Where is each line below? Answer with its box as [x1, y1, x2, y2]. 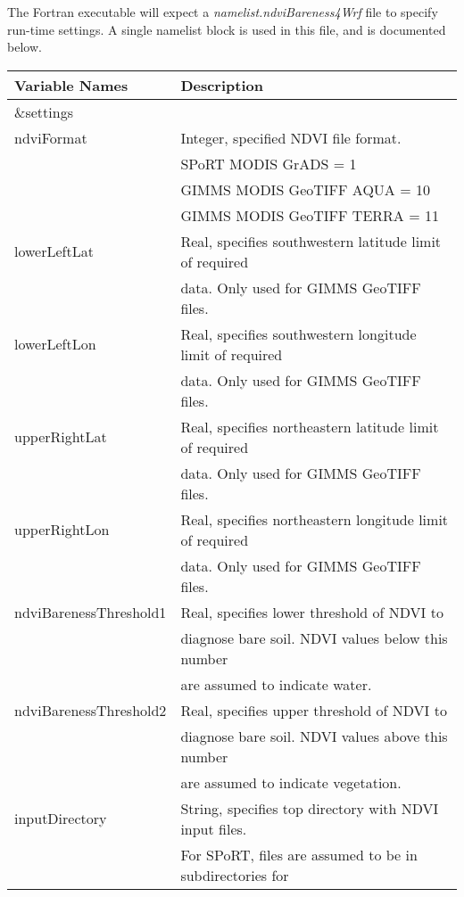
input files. [180, 818, 247, 839]
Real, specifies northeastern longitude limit [180, 508, 449, 530]
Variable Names [14, 74, 128, 95]
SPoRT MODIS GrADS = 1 [180, 152, 357, 174]
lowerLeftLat [14, 241, 94, 262]
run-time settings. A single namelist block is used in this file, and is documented [7, 20, 446, 38]
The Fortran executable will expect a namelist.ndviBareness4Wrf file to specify [7, 3, 438, 21]
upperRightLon [14, 519, 110, 540]
